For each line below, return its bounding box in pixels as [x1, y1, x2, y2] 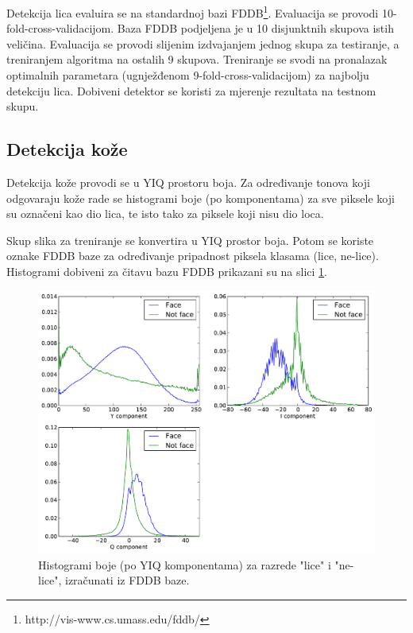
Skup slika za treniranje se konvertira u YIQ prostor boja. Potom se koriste [6, 231, 374, 248]
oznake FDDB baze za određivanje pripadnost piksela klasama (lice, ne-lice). [6, 247, 379, 264]
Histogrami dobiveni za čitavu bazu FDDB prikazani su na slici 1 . [6, 262, 327, 279]
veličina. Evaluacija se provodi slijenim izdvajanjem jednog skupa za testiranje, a [6, 35, 399, 52]
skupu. [6, 98, 39, 115]
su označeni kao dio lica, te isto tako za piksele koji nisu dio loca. [6, 205, 324, 222]
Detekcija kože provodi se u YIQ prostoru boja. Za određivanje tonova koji [6, 174, 370, 191]
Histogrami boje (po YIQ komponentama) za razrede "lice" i [38, 556, 331, 573]
